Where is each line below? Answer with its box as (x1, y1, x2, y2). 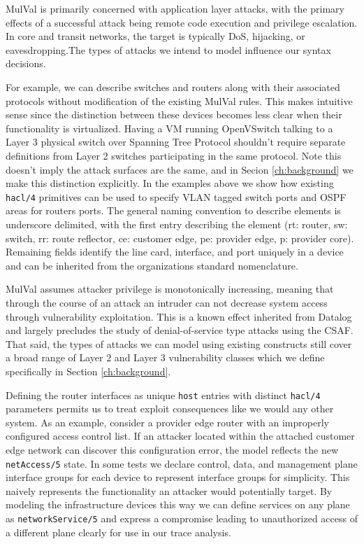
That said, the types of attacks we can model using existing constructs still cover (6, 336, 352, 351)
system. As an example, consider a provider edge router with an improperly (6, 414, 329, 429)
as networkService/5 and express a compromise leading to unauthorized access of (6, 510, 358, 525)
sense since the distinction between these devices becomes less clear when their (6, 107, 342, 122)
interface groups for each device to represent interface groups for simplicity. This (6, 470, 350, 484)
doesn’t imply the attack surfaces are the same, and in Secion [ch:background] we (6, 162, 354, 176)
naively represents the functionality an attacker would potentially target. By (6, 483, 333, 498)
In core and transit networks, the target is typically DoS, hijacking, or (6, 29, 305, 43)
